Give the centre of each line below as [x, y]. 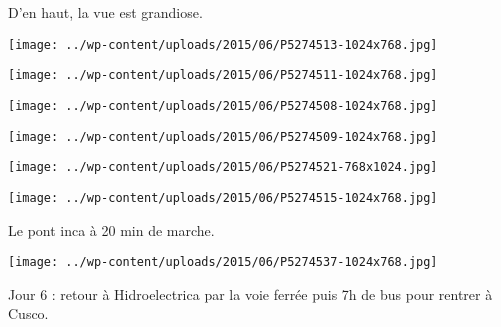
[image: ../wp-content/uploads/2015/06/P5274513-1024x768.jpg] [223, 44]
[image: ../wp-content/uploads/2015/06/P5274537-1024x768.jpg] [223, 262]
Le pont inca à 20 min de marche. [111, 229]
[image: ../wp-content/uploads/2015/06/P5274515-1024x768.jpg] [223, 197]
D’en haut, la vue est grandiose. [105, 12]
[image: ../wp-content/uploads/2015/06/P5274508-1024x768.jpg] [223, 105]
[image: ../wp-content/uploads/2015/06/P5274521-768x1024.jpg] [223, 167]
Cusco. [28, 313]
